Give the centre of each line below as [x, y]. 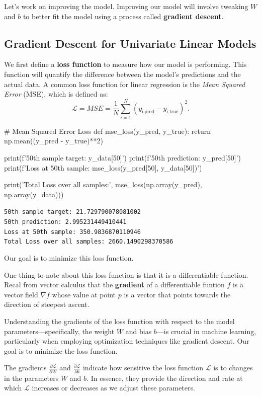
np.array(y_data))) [34, 194]
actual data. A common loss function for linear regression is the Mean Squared [125, 84]
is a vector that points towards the [177, 294]
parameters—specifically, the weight [59, 331]
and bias [139, 331]
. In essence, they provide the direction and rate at [165, 378]
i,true [172, 112]
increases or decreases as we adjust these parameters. [113, 388]
